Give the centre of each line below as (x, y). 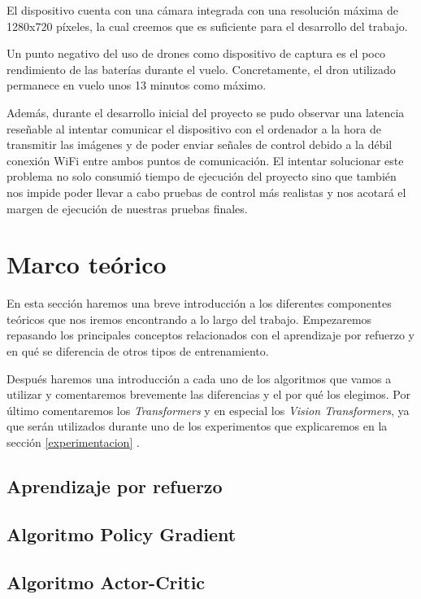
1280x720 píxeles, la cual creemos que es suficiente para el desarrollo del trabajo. (207, 26)
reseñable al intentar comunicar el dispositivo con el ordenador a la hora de (194, 128)
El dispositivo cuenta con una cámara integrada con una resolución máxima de (202, 10)
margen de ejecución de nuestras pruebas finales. (127, 208)
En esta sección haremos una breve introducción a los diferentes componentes (199, 303)
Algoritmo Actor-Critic (106, 582)
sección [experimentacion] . (73, 442)
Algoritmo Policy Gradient (122, 533)
